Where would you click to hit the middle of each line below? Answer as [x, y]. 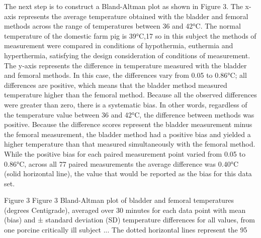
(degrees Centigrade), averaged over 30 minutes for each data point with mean [125, 210]
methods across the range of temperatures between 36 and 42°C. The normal [122, 26]
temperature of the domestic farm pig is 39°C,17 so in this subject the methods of [130, 35]
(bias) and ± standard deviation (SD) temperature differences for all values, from [129, 220]
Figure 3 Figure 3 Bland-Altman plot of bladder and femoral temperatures [119, 200]
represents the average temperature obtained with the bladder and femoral [133, 16]
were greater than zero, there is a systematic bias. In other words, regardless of [126, 104]
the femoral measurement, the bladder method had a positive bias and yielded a [127, 134]
